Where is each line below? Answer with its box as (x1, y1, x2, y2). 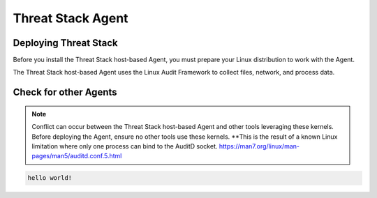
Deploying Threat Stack (13, 37, 118, 49)
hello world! (27, 174, 73, 182)
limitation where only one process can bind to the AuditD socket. (31, 142, 218, 151)
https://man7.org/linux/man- (219, 142, 300, 151)
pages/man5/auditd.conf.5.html (31, 152, 122, 160)
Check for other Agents (13, 86, 118, 98)
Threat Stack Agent (13, 10, 128, 26)
